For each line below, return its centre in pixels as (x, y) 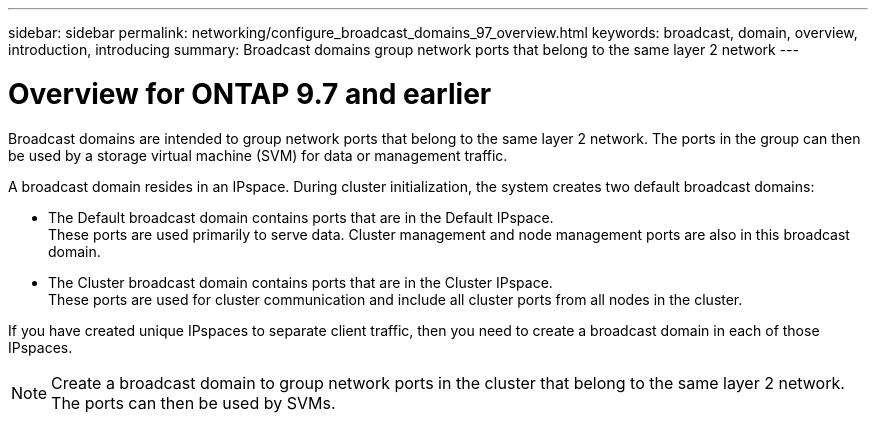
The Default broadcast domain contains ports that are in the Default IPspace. (301, 217)
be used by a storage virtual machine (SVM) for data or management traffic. (258, 155)
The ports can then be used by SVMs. (193, 402)
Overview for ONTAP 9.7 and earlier (250, 93)
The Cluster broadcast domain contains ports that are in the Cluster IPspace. (300, 282)
